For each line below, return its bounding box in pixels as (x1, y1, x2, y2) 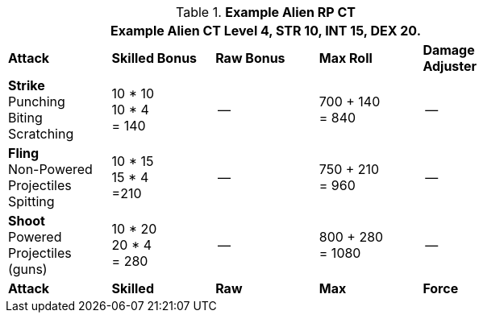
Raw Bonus (215, 50, 285, 66)
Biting (8, 110, 43, 126)
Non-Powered (8, 161, 93, 177)
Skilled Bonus (111, 50, 198, 66)
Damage (423, 42, 475, 58)
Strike (8, 77, 45, 93)
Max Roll (319, 50, 373, 66)
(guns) (8, 261, 48, 277)
